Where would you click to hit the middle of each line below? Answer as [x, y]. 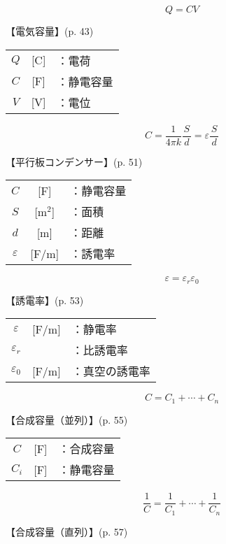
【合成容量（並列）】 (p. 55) [67, 419]
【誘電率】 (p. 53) [45, 300]
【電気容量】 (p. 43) [50, 31]
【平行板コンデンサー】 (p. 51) [74, 161]
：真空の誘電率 [111, 371]
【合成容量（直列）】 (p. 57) [67, 531]
